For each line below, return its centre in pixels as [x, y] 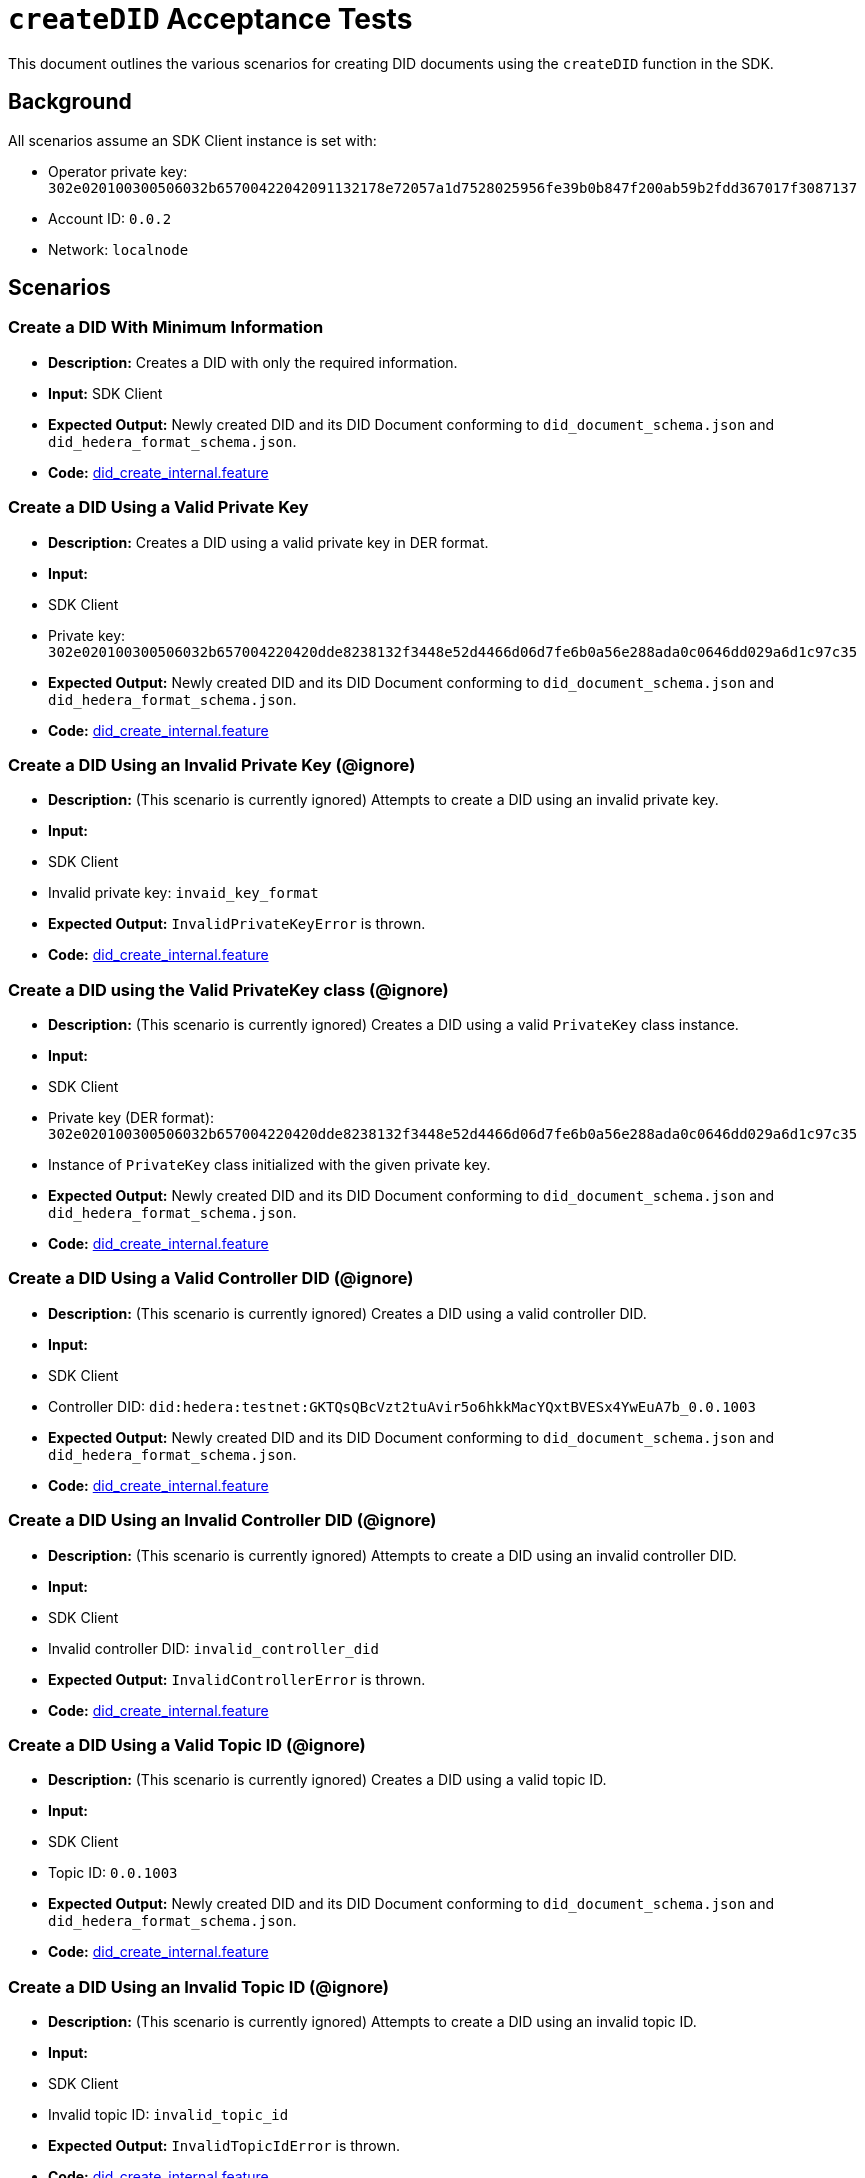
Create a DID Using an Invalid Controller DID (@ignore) [222, 1520]
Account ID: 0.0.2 [110, 218]
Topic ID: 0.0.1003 [113, 1873]
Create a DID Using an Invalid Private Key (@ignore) [212, 764]
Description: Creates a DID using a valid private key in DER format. [268, 542]
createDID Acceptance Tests [210, 19]
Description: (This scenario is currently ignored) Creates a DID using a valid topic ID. [327, 1780]
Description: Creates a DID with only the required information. [253, 362]
